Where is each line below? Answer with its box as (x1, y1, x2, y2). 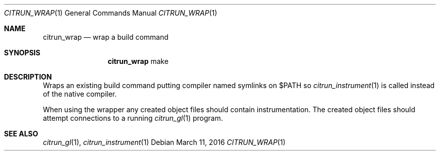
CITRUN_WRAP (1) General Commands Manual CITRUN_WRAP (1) (4, 9, 217, 17)
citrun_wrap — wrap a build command (43, 33, 169, 41)
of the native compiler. (43, 90, 117, 98)
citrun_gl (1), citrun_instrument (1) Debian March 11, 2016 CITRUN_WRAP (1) (43, 138, 286, 146)
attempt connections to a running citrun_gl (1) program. (43, 114, 223, 122)
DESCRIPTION (4, 72, 52, 81)
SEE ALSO (4, 129, 38, 138)
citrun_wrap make (107, 57, 169, 65)
